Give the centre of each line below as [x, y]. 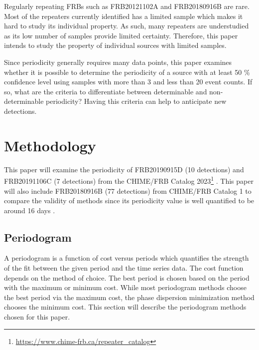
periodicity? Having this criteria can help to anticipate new [136, 101]
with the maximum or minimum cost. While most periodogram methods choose [125, 287]
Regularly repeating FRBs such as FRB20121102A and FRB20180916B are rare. [127, 6]
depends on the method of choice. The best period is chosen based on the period [127, 277]
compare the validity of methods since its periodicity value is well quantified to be [129, 200]
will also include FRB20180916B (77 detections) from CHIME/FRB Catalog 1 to [128, 190]
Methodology [50, 145]
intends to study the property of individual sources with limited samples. [115, 45]
